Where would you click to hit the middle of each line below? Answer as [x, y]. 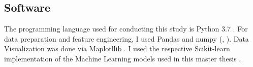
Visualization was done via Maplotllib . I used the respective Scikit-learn [117, 48]
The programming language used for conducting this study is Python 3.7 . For [126, 29]
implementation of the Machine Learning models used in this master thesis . [123, 58]
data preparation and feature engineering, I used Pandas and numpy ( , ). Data [126, 38]
